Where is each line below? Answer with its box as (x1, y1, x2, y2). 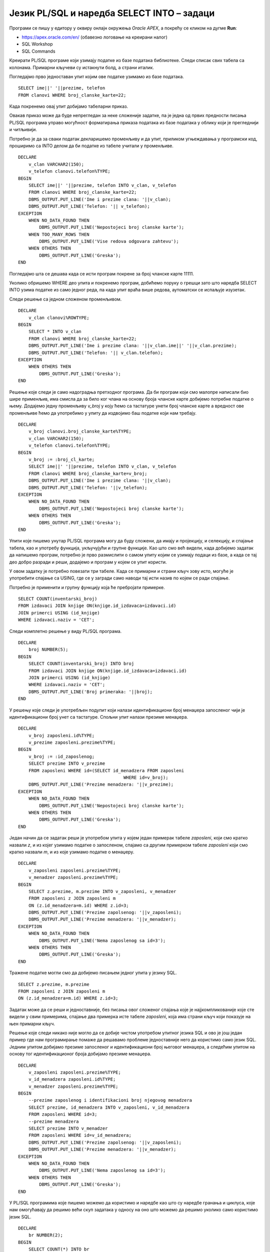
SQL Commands (21, 48, 55, 54)
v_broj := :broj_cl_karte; (28, 457, 95, 463)
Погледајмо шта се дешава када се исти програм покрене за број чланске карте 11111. (9, 270, 194, 276)
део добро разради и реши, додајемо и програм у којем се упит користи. (9, 559, 167, 565)
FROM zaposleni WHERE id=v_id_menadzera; (28, 1132, 132, 1138)
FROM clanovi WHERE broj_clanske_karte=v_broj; (28, 471, 147, 476)
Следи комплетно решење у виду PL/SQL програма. (9, 628, 122, 634)
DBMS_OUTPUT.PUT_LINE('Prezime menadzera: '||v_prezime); (28, 782, 174, 787)
